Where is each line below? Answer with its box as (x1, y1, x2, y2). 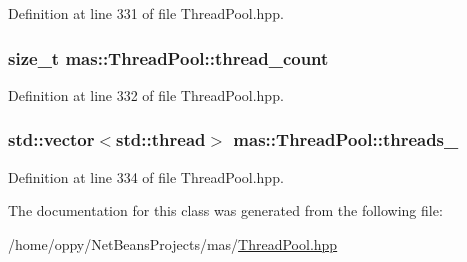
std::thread (116, 127, 206, 152)
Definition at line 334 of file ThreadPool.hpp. (8, 166, 284, 187)
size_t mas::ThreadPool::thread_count (8, 45, 329, 70)
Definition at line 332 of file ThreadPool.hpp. (8, 84, 284, 105)
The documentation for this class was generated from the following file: (8, 200, 443, 221)
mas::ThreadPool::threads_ (233, 127, 459, 152)
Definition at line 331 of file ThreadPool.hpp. (8, 3, 284, 23)
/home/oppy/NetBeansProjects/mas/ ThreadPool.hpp (8, 233, 338, 254)
